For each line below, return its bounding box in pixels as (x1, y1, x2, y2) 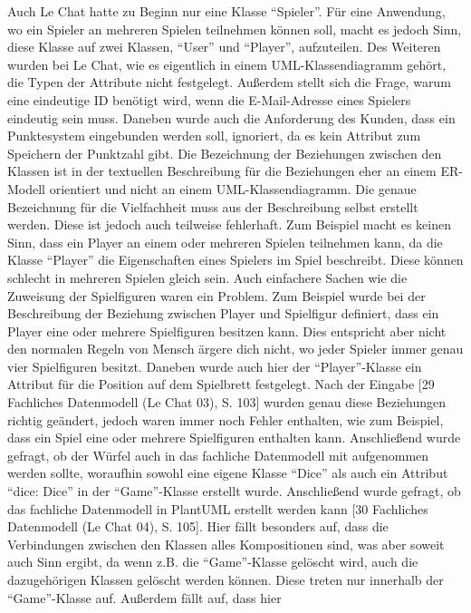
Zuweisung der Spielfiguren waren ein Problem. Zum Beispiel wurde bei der (7, 286, 426, 305)
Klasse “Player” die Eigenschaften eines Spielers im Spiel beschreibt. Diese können (7, 250, 464, 269)
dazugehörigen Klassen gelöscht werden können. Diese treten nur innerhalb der (7, 570, 444, 589)
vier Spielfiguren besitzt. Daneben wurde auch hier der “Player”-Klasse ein (7, 356, 422, 375)
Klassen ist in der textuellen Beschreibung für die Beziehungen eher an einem (7, 161, 437, 180)
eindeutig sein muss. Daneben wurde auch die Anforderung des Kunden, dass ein (7, 108, 456, 127)
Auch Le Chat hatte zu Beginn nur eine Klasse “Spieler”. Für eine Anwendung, (7, 2, 446, 20)
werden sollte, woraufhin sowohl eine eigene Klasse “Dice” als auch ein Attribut (7, 463, 448, 482)
